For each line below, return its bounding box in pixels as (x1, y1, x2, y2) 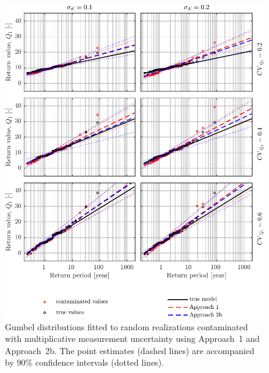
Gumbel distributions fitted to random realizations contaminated (5, 320, 248, 333)
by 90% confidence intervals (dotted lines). (5, 356, 164, 369)
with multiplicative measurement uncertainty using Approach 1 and (5, 332, 260, 345)
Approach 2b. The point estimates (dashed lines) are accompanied (5, 344, 254, 357)
